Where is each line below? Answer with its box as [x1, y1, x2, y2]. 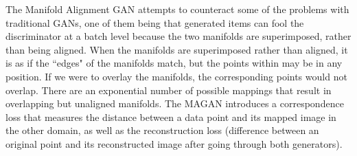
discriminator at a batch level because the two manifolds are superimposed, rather [5, 29, 352, 43]
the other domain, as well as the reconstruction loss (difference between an [5, 123, 319, 137]
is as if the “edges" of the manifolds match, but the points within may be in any [5, 56, 343, 70]
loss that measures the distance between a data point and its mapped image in [5, 109, 336, 124]
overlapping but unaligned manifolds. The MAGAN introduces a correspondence [5, 96, 344, 111]
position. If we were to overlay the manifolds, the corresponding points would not [5, 69, 347, 83]
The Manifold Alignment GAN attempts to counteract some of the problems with [5, 2, 349, 16]
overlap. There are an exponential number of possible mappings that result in [5, 82, 332, 97]
